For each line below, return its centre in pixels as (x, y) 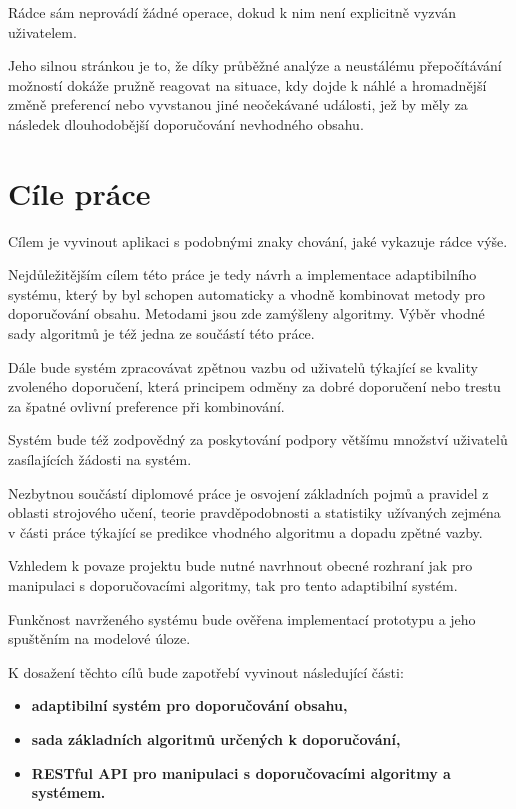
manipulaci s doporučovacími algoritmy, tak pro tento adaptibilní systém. (233, 585)
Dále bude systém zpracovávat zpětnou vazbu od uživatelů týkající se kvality (243, 366)
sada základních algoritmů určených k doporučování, (216, 738)
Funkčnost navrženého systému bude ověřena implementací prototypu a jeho (242, 618)
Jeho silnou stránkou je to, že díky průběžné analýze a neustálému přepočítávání (255, 65)
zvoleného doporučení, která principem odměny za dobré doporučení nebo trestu (254, 386)
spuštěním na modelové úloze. (99, 638)
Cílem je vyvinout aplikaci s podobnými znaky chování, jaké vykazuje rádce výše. (258, 240)
